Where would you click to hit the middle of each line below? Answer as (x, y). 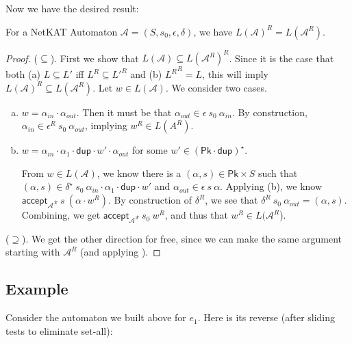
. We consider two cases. (216, 87)
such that (278, 173)
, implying (106, 125)
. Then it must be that (124, 112)
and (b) (146, 74)
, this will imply (236, 74)
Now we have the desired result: (72, 8)
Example (37, 289)
